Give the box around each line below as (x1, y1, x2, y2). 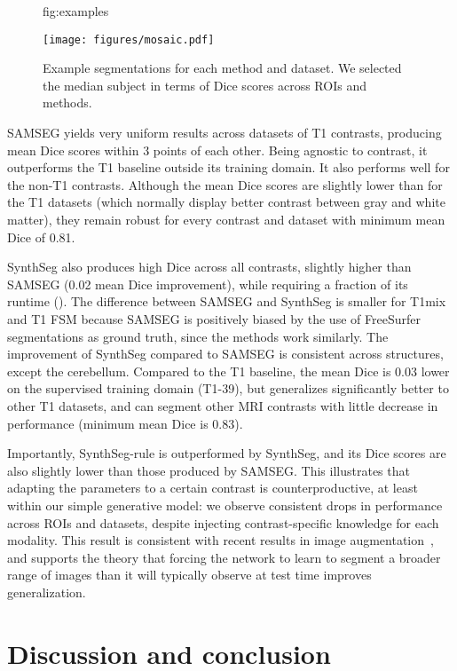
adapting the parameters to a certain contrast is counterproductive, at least (7, 478, 418, 497)
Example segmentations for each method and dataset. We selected (43, 59, 402, 77)
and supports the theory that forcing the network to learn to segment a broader (7, 548, 441, 566)
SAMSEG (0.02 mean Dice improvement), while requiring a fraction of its (7, 274, 408, 293)
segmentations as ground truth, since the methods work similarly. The (7, 327, 389, 345)
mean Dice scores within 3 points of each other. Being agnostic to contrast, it (7, 140, 428, 159)
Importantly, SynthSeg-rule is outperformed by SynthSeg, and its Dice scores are (7, 444, 446, 462)
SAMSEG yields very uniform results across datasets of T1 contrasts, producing (7, 123, 442, 142)
